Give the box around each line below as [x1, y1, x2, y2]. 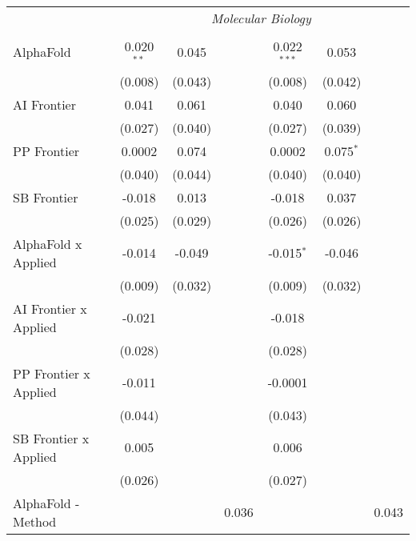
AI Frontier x [13, 299, 87, 318]
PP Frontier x [13, 363, 90, 383]
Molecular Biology [210, 9, 311, 27]
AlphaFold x [13, 234, 82, 253]
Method [13, 511, 57, 531]
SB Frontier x [13, 428, 90, 447]
